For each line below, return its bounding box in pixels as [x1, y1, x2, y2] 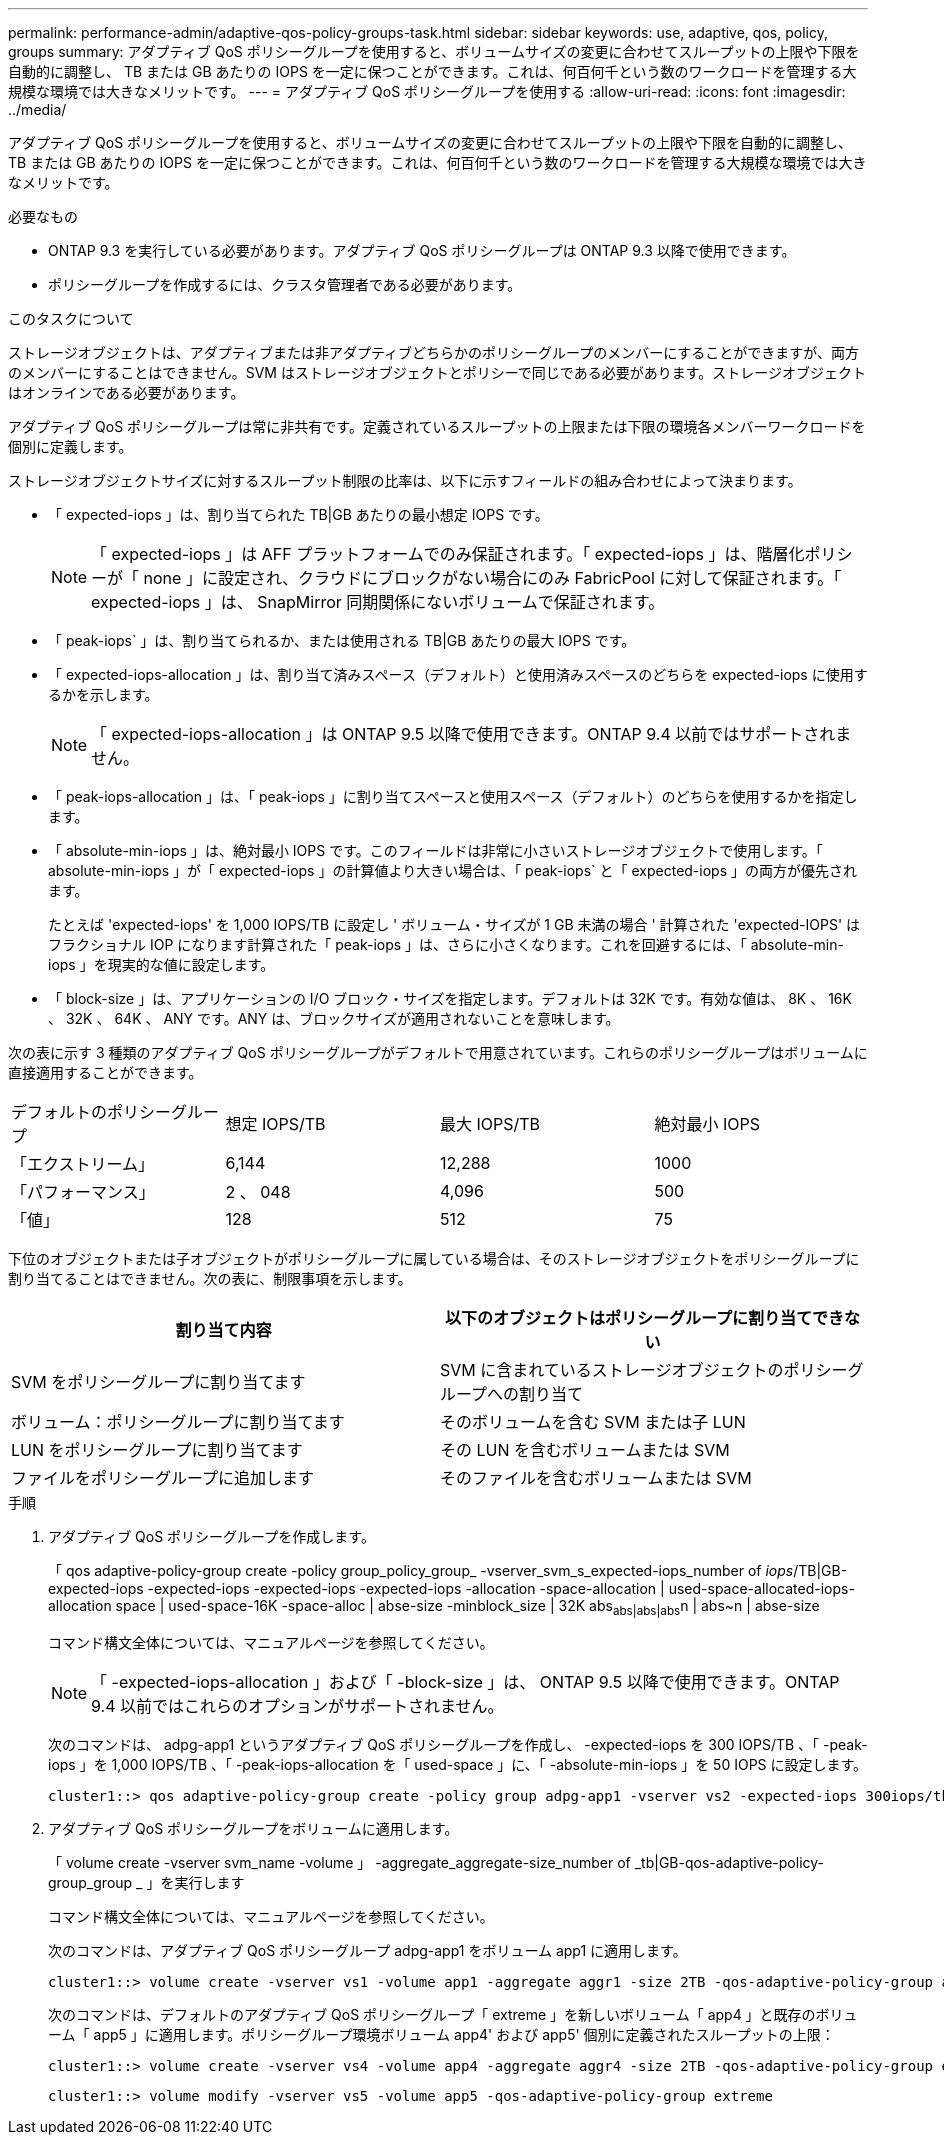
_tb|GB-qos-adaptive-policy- [634, 1853, 825, 1871]
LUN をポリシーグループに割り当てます [11, 1440, 303, 1460]
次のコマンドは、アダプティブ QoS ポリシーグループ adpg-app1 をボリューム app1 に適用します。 [48, 1941, 687, 1959]
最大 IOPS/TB [440, 1114, 541, 1134]
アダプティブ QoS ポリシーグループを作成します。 [48, 1528, 375, 1545]
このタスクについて [8, 310, 134, 327]
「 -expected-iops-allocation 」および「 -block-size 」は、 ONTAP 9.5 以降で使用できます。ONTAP [91, 1671, 840, 1692]
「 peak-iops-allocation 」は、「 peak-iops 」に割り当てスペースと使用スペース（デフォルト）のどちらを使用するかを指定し [48, 788, 858, 805]
